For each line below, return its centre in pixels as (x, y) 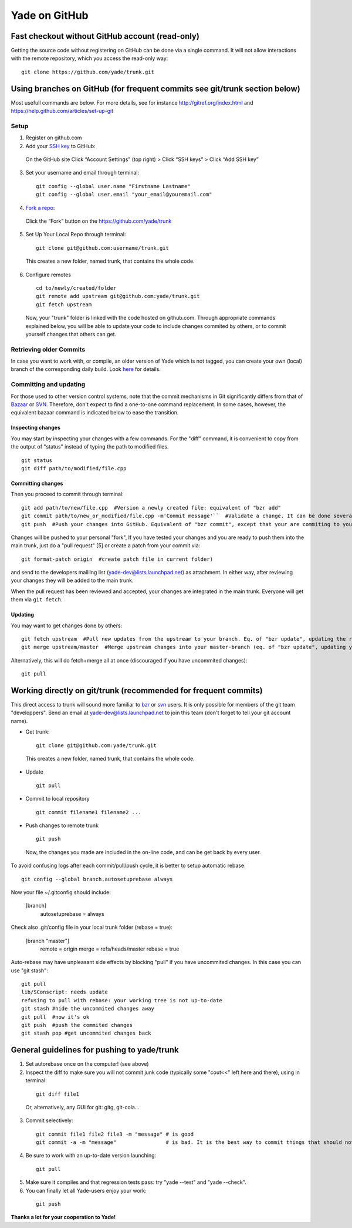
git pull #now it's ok (55, 1017)
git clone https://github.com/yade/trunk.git (88, 72)
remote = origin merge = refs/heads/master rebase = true (110, 949)
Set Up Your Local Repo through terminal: (76, 235)
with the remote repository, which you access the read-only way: (89, 58)
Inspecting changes (36, 428)
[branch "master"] (48, 941)
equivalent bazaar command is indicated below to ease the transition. (95, 413)
